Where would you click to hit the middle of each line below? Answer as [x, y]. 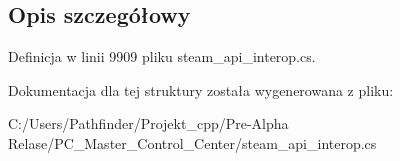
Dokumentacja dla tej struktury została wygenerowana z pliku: [201, 89]
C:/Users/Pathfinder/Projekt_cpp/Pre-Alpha [148, 123]
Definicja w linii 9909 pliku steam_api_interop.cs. [162, 56]
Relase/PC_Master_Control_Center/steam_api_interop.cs [192, 142]
